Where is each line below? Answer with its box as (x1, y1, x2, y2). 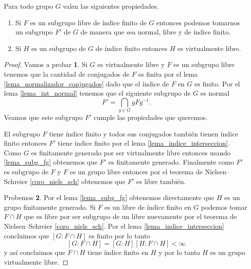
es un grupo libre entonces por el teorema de (70, 167, 203, 177)
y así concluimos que (4, 247, 66, 257)
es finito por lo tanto (89, 230, 150, 240)
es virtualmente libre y (97, 59, 165, 69)
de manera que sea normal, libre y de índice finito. (80, 27, 231, 37)
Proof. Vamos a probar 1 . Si (4, 59, 88, 69)
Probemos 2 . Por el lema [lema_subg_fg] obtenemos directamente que (4, 192, 215, 202)
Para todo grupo (4, 1, 54, 11)
